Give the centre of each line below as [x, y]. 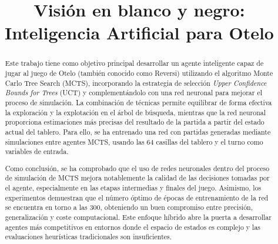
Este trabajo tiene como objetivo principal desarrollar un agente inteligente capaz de [134, 63]
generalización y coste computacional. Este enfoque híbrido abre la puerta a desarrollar [138, 217]
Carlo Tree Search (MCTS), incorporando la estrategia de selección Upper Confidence [136, 83]
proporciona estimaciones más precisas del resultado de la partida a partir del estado [135, 122]
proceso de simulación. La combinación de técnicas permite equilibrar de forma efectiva [138, 102]
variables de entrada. [37, 151]
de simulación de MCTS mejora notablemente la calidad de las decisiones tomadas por [137, 178]
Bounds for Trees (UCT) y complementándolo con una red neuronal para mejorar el [134, 93]
